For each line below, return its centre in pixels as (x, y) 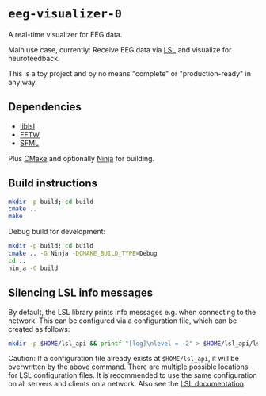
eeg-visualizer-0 (65, 14)
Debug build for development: (57, 232)
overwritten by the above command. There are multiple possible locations (128, 367)
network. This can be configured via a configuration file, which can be (123, 321)
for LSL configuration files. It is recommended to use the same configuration (133, 375)
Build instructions (53, 184)
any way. (23, 82)
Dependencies (45, 107)
